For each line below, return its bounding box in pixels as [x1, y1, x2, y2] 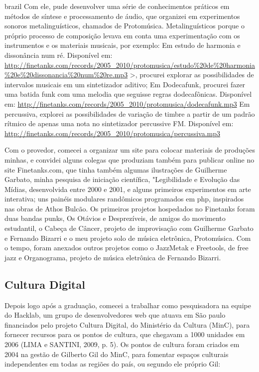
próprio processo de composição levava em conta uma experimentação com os [4, 30, 240, 40]
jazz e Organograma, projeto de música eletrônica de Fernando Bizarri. [4, 252, 221, 262]
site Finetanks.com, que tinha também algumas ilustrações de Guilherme [4, 164, 227, 175]
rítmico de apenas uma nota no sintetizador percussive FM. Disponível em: [4, 118, 234, 129]
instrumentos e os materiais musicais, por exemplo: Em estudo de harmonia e [4, 40, 241, 50]
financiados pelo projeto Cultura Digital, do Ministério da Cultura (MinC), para [4, 319, 250, 330]
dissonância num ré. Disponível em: [4, 49, 113, 60]
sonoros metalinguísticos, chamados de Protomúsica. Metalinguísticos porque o [4, 20, 245, 31]
